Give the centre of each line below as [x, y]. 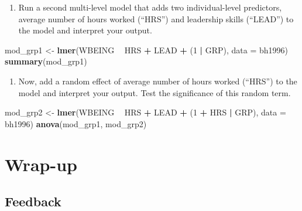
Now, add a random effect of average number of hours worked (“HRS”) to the [158, 81]
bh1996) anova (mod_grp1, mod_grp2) [76, 123]
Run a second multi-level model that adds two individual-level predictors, [150, 7]
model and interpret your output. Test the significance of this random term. [155, 92]
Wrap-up [41, 164]
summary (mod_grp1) [46, 61]
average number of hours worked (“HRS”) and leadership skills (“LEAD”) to [156, 18]
